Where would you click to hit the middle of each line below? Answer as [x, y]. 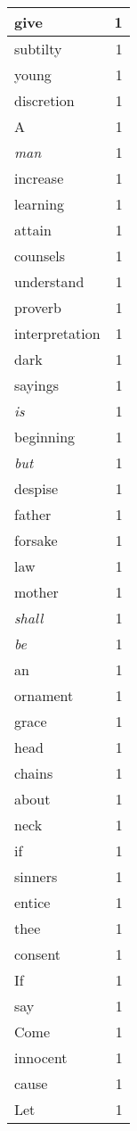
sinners [36, 876]
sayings [36, 385]
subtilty [38, 49]
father [33, 514]
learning [40, 204]
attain [33, 230]
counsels [40, 256]
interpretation [57, 333]
